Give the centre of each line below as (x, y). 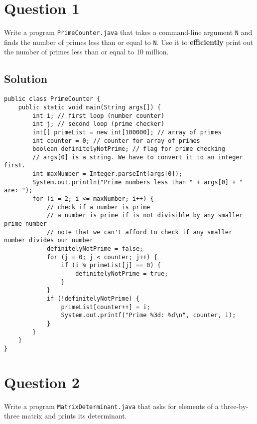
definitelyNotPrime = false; (95, 249)
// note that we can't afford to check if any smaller (139, 232)
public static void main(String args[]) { (89, 107)
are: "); (18, 191)
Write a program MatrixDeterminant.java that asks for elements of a (111, 406)
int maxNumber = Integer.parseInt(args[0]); (107, 174)
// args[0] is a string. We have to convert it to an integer (138, 157)
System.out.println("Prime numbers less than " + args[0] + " (138, 182)
